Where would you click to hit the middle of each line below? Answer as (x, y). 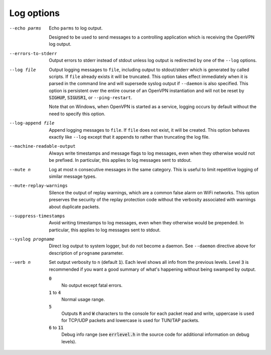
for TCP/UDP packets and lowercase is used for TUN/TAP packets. (130, 320)
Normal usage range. (83, 299)
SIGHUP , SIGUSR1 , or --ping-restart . (91, 98)
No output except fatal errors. (92, 285)
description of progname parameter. (86, 253)
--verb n (20, 262)
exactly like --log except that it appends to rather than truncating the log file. (129, 137)
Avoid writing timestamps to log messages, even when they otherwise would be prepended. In (146, 223)
